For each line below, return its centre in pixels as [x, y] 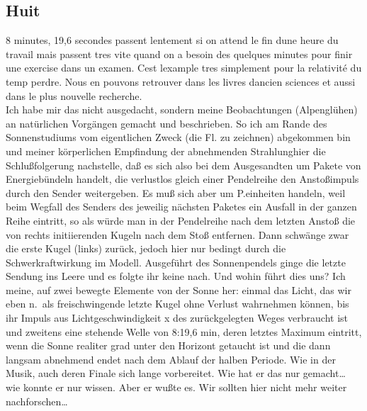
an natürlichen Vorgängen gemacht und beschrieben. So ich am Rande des [166, 123]
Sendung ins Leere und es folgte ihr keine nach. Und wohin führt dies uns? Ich [176, 276]
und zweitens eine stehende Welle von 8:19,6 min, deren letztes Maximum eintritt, [184, 331]
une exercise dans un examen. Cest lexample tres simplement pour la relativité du [184, 68]
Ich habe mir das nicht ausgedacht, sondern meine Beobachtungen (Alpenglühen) [182, 109]
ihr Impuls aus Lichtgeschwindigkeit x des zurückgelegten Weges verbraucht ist [177, 318]
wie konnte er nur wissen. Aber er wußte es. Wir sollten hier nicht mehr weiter [176, 387]
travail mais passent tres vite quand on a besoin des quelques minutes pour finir [179, 54]
